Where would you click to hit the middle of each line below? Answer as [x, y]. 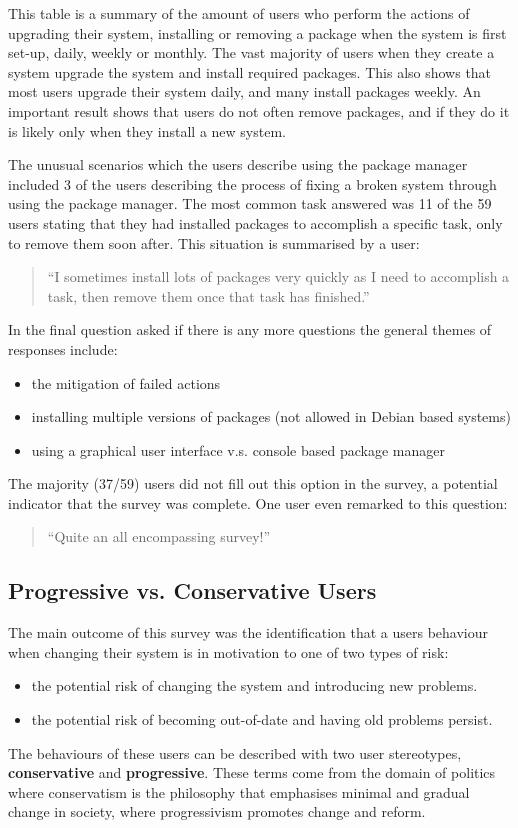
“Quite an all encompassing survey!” [159, 536]
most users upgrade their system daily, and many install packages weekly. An [244, 91]
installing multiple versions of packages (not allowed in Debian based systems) [271, 416]
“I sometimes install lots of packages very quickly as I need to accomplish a [278, 276]
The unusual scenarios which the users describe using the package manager [238, 164]
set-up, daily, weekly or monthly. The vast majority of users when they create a [251, 52]
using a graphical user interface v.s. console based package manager [238, 449]
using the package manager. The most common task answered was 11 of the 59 [250, 203]
